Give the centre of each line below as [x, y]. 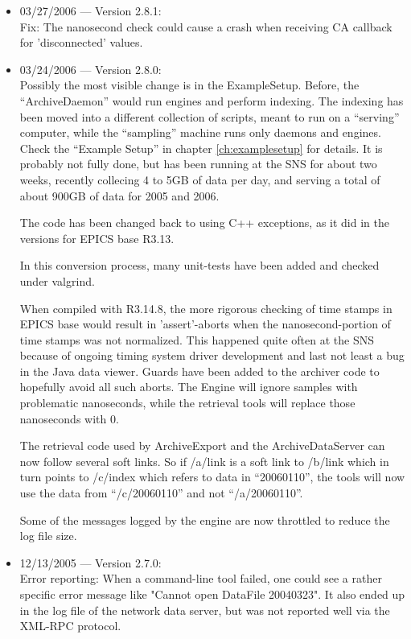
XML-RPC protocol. [70, 626]
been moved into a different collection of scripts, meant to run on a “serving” [210, 116]
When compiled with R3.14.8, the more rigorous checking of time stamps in [206, 308]
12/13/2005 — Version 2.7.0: [90, 562]
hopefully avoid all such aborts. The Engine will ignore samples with [189, 387]
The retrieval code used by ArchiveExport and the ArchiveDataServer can [202, 445]
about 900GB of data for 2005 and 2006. [119, 195]
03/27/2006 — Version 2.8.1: [90, 10]
